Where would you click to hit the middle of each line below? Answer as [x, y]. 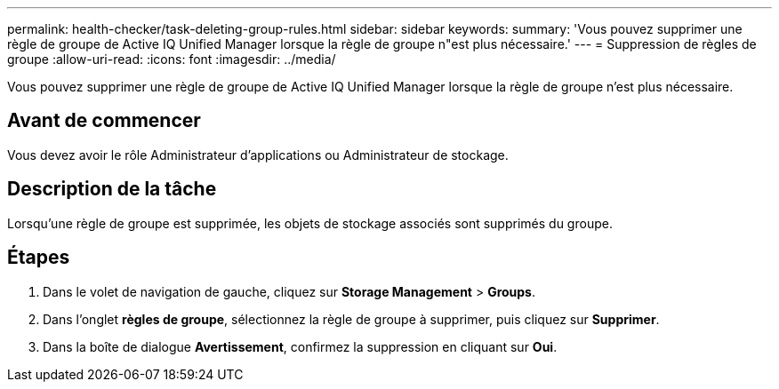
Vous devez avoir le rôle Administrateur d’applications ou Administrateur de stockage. [258, 155]
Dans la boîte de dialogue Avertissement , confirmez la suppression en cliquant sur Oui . [300, 346]
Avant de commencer [104, 121]
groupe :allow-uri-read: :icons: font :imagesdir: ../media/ [172, 59]
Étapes [39, 258]
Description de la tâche [112, 189]
